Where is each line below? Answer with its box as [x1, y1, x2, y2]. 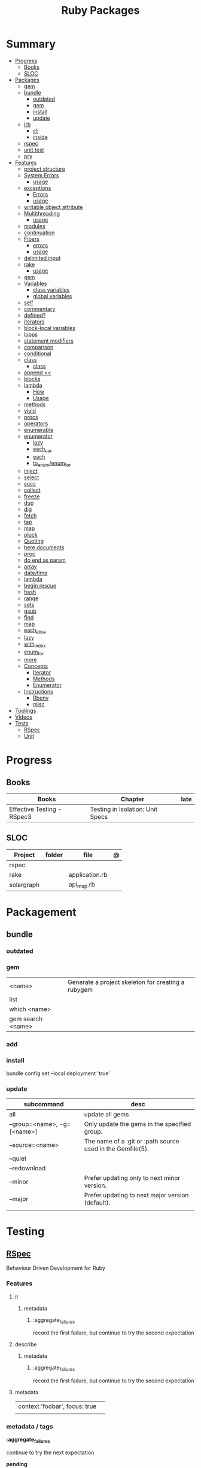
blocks [23, 375, 41, 382]
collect [23, 486, 41, 494]
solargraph [9, 881, 40, 889]
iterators [23, 318, 45, 325]
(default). [84, 1198, 111, 1207]
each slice [23, 626, 46, 635]
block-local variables [23, 324, 76, 331]
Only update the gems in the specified [84, 1120, 191, 1128]
